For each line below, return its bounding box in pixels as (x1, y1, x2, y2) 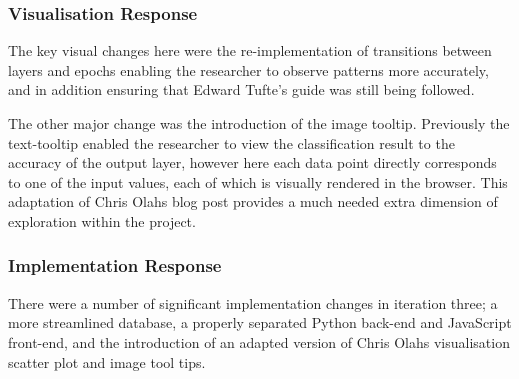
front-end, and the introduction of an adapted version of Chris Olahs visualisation (8, 331, 510, 352)
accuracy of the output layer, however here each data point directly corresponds (8, 152, 497, 173)
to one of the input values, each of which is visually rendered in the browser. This (8, 171, 508, 192)
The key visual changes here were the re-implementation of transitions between (8, 40, 492, 61)
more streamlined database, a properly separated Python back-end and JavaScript (8, 312, 512, 333)
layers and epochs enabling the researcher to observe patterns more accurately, (8, 59, 489, 80)
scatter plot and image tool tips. (8, 351, 206, 372)
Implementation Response (8, 253, 222, 278)
